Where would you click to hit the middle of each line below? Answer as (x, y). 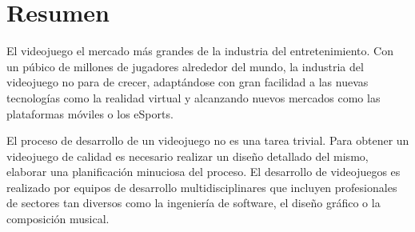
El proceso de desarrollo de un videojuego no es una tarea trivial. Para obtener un (208, 140)
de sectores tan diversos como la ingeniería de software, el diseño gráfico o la (194, 203)
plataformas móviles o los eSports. (90, 113)
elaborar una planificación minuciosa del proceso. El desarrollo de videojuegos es (204, 172)
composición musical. (58, 219)
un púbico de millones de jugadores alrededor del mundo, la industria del (185, 66)
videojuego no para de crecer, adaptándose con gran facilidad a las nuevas (188, 82)
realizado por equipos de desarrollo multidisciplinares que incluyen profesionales (202, 187)
